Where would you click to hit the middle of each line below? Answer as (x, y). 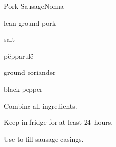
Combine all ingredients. (41, 105)
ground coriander (30, 72)
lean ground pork (30, 22)
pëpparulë (19, 55)
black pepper (23, 89)
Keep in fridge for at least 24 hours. (58, 122)
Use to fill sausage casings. (44, 138)
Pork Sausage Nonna (34, 6)
